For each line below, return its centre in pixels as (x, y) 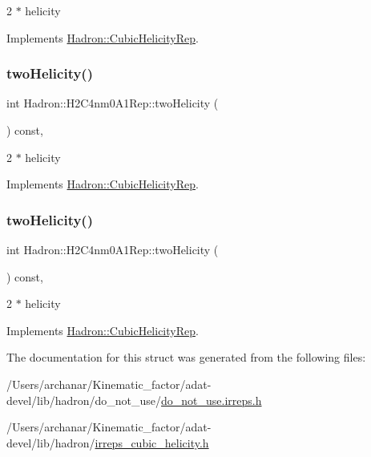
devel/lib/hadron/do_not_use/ (84, 400)
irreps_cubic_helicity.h (152, 442)
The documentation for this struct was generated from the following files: (186, 357)
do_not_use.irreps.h (212, 400)
